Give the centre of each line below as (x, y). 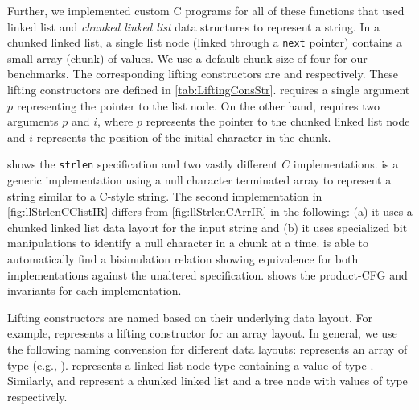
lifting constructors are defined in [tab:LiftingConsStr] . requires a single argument (209, 90)
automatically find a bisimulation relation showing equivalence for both (183, 259)
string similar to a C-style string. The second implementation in (165, 195)
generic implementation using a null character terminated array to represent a (199, 180)
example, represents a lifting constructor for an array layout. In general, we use (202, 333)
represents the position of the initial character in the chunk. (184, 137)
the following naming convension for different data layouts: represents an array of (207, 349)
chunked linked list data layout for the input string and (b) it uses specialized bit (207, 227)
